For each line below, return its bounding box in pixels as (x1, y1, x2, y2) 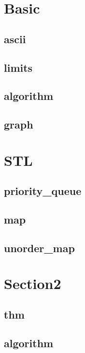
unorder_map (4, 240, 75, 255)
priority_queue (4, 183, 82, 198)
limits (4, 60, 33, 75)
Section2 (4, 273, 61, 293)
